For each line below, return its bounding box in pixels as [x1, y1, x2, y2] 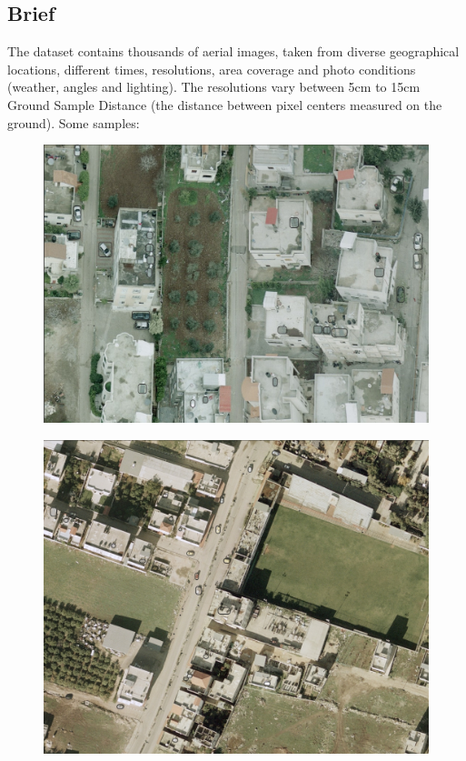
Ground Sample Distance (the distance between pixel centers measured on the [7, 95, 442, 114]
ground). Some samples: [7, 113, 140, 132]
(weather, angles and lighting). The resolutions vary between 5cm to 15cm [7, 77, 421, 96]
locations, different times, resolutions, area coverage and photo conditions [7, 59, 416, 78]
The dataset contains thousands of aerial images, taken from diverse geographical [7, 42, 460, 61]
